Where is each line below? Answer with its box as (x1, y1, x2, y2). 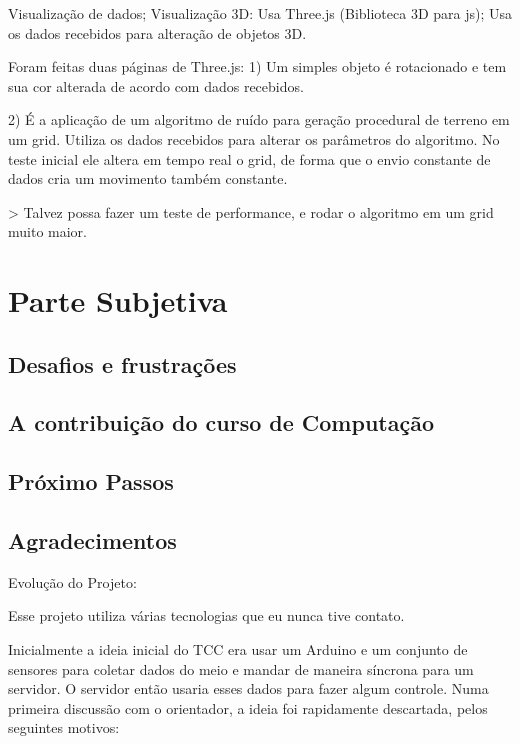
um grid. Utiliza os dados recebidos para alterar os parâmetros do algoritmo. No (8, 128, 500, 149)
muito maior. (8, 221, 87, 242)
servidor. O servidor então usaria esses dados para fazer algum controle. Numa (8, 678, 489, 699)
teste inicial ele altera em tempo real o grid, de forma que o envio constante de (8, 148, 491, 169)
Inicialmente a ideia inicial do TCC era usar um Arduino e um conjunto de (8, 639, 468, 660)
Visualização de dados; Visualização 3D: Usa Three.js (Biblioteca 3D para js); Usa (8, 3, 512, 23)
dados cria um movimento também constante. (8, 168, 288, 189)
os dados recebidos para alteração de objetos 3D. (8, 22, 307, 43)
